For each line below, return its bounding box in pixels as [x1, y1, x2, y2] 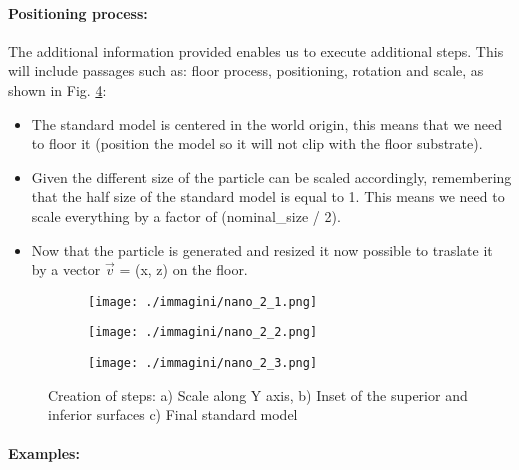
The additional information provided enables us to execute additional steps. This [8, 40, 504, 61]
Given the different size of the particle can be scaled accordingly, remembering [31, 166, 512, 187]
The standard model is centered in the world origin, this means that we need [31, 113, 503, 134]
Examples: [8, 443, 80, 464]
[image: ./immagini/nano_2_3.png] [88, 356, 318, 371]
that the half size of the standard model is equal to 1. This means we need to [31, 186, 505, 207]
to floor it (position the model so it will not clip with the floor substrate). [31, 133, 483, 154]
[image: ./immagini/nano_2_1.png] [88, 294, 318, 309]
